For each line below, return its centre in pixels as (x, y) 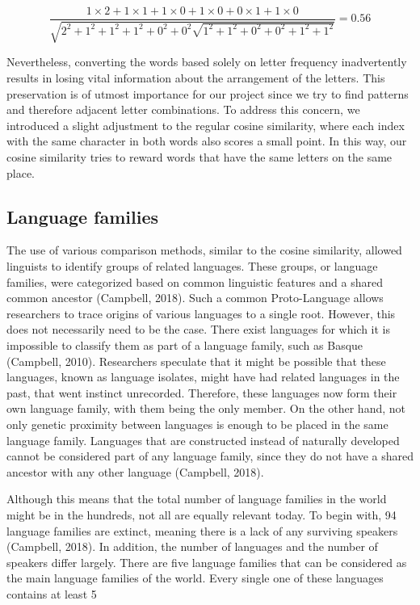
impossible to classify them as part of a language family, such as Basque (185, 345)
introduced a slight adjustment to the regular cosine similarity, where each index (206, 125)
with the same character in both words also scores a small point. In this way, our (207, 141)
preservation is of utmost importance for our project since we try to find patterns (208, 93)
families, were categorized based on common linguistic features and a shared (195, 281)
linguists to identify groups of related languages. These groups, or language (192, 266)
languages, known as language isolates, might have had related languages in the (203, 377)
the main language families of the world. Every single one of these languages (195, 578)
